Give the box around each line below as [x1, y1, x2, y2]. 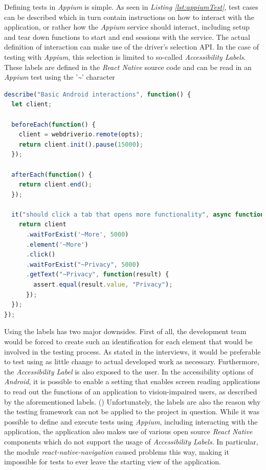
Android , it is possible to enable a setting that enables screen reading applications [4, 376, 260, 387]
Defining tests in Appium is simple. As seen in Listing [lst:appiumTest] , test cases [4, 2, 258, 12]
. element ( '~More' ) [26, 241, 88, 248]
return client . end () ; [18, 181, 92, 189]
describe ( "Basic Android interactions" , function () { [4, 90, 191, 98]
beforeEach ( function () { [11, 121, 96, 128]
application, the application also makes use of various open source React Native [4, 426, 253, 437]
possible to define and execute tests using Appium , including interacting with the [4, 416, 258, 427]
